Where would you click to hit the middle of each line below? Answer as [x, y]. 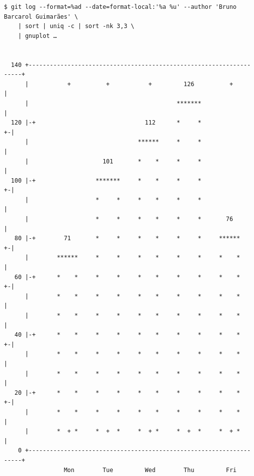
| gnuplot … [37, 36]
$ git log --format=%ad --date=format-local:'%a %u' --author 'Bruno [120, 7]
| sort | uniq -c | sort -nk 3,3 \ [76, 26]
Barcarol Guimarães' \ [41, 16]
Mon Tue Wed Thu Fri [150, 470]
